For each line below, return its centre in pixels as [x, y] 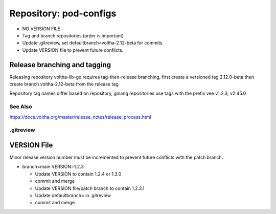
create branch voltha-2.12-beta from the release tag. [65, 84]
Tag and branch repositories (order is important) [73, 35]
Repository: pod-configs [63, 13]
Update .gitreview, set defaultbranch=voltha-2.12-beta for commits [93, 43]
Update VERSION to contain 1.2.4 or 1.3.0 [78, 174]
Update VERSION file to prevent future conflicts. [73, 50]
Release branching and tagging [60, 65]
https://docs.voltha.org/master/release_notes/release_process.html [80, 117]
